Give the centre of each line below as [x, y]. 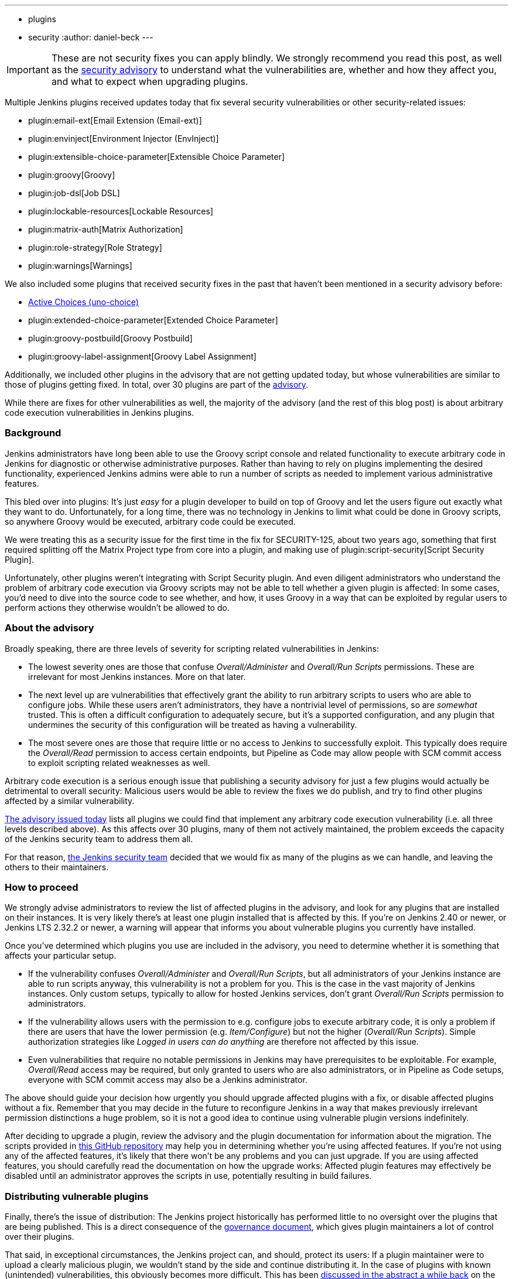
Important [28, 70]
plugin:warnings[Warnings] [80, 266]
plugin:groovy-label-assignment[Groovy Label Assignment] [142, 356]
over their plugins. [40, 1237]
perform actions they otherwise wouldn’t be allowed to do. [117, 607]
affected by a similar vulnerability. [70, 801]
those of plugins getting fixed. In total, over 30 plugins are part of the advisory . [157, 384]
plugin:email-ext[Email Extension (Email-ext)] [115, 120]
